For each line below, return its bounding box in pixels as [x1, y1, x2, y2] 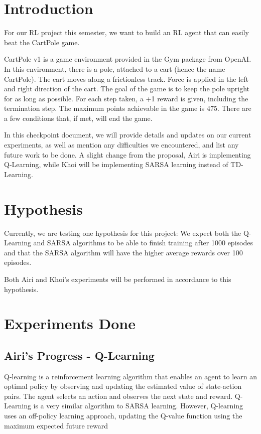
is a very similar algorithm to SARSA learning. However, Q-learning [33, 400, 243, 411]
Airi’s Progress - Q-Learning [4, 347, 155, 363]
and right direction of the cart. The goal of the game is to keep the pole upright [4, 83, 250, 94]
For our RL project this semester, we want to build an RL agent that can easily [4, 27, 249, 38]
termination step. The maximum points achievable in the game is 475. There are [4, 103, 251, 113]
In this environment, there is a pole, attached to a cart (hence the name [4, 63, 225, 74]
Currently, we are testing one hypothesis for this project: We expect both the [4, 227, 241, 238]
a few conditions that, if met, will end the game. [4, 112, 153, 123]
